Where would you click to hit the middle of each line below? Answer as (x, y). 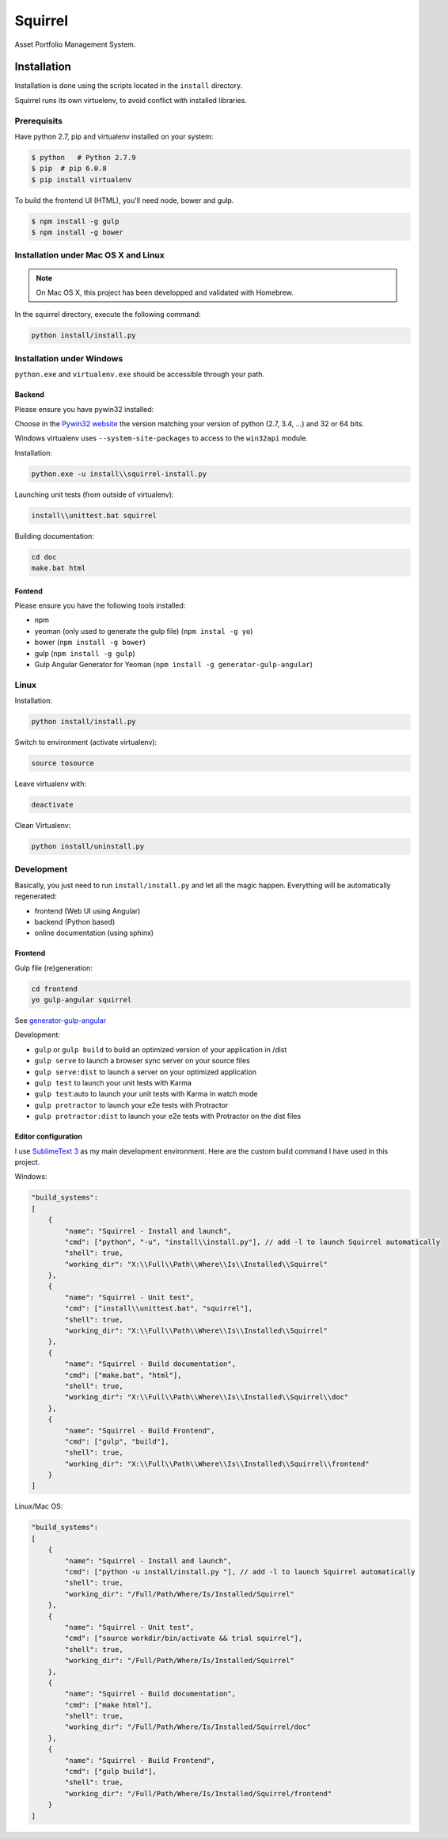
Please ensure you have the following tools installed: (100, 605)
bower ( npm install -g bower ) (90, 643)
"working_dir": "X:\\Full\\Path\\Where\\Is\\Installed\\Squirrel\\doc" (207, 1397)
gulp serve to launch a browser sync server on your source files (142, 1061)
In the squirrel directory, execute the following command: (108, 315)
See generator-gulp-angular (61, 1021)
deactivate (52, 805)
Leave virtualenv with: (51, 784)
